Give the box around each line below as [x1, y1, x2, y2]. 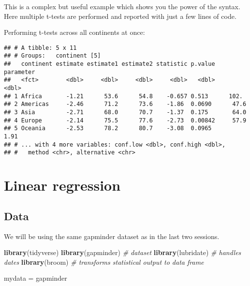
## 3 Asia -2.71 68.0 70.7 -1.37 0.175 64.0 [4, 109, 247, 116]
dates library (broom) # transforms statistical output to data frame [4, 256, 204, 267]
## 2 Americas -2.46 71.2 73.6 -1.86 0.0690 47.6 [4, 101, 247, 108]
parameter [4, 68, 35, 75]
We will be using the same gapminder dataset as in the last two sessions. [4, 231, 220, 241]
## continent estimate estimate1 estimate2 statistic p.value [4, 60, 215, 68]
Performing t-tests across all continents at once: [4, 27, 145, 37]
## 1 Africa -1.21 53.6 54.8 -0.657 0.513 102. [4, 92, 243, 100]
